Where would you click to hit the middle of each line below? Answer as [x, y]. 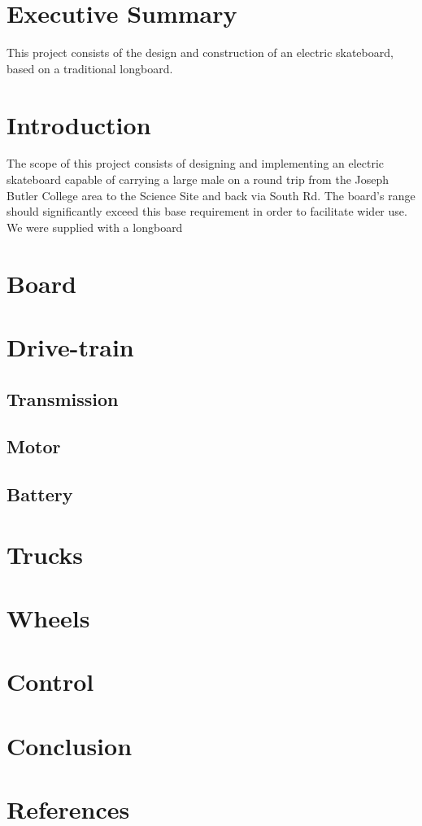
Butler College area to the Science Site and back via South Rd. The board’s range [211, 195]
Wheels [48, 618]
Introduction [79, 124]
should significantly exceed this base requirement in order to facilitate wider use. [207, 211]
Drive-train [70, 346]
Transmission [63, 398]
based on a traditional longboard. [90, 68]
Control [50, 682]
